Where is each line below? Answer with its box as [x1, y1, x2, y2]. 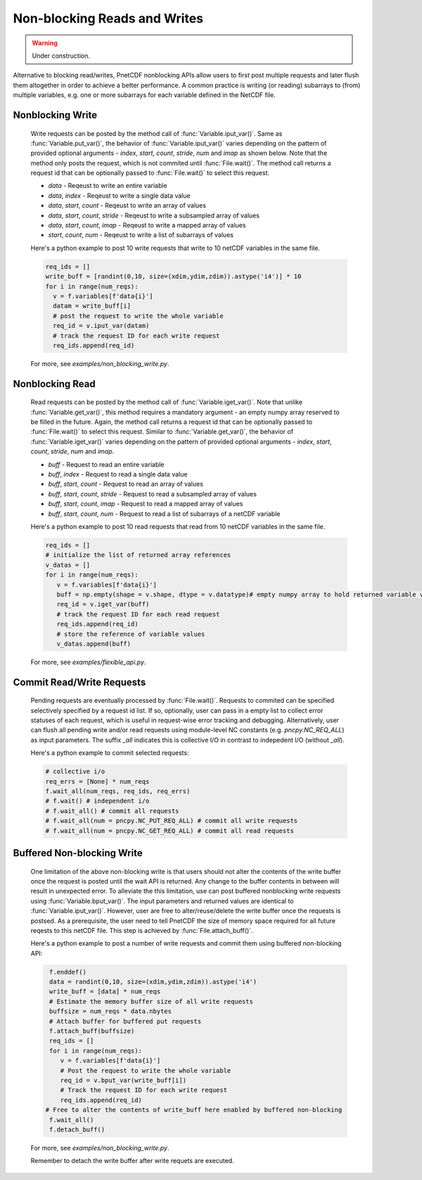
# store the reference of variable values [56, 630, 205, 638]
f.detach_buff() [49, 1125, 105, 1134]
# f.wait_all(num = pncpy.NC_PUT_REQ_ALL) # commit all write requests [45, 817, 298, 825]
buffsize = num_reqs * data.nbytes [49, 1008, 172, 1015]
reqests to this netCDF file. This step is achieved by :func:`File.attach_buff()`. [30, 926, 253, 934]
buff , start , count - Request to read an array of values [48, 479, 204, 489]
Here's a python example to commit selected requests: [30, 748, 189, 757]
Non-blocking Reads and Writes [13, 11, 204, 26]
